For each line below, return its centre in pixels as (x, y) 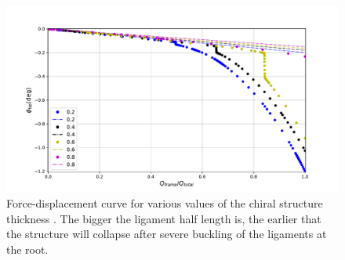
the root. (27, 249)
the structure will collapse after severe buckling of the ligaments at (167, 234)
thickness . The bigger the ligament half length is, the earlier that (164, 218)
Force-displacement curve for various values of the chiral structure (165, 203)
